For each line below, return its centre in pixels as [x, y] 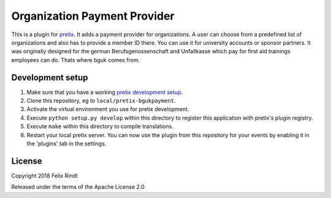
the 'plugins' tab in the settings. [67, 143]
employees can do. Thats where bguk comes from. [76, 60]
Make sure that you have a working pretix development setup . [105, 92]
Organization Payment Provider [93, 16]
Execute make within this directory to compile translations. [100, 126]
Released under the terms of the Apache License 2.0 [78, 187]
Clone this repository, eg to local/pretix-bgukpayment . [101, 101]
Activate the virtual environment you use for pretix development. [108, 109]
